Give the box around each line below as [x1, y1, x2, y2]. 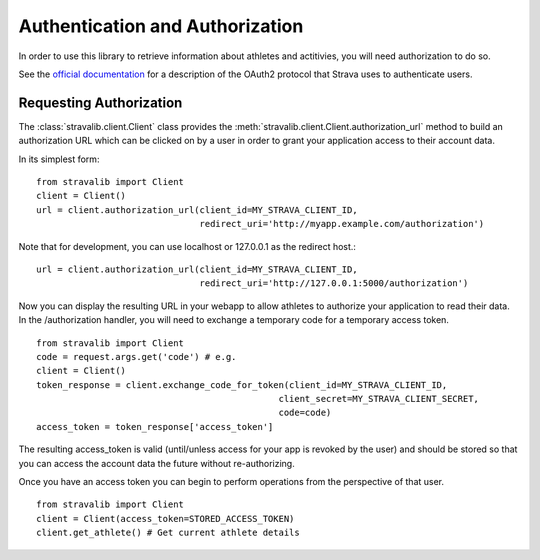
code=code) [278, 407, 332, 419]
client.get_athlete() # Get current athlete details [36, 527, 300, 539]
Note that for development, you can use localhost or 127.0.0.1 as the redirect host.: [18, 240, 357, 252]
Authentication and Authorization [18, 15, 304, 37]
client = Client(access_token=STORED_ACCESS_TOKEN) [36, 513, 295, 524]
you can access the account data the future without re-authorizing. [18, 457, 295, 469]
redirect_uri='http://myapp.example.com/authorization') [199, 218, 485, 230]
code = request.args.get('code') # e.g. [36, 351, 237, 362]
